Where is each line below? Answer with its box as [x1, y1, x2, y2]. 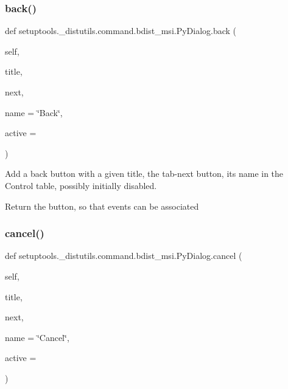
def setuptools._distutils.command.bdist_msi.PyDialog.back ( [5, 24, 237, 37]
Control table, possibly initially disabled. [5, 179, 157, 191]
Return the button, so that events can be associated [5, 199, 199, 212]
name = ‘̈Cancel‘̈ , [5, 331, 69, 343]
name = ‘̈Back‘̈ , [5, 106, 63, 119]
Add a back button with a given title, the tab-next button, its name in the [5, 167, 284, 180]
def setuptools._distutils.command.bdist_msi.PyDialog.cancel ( [5, 249, 242, 262]
